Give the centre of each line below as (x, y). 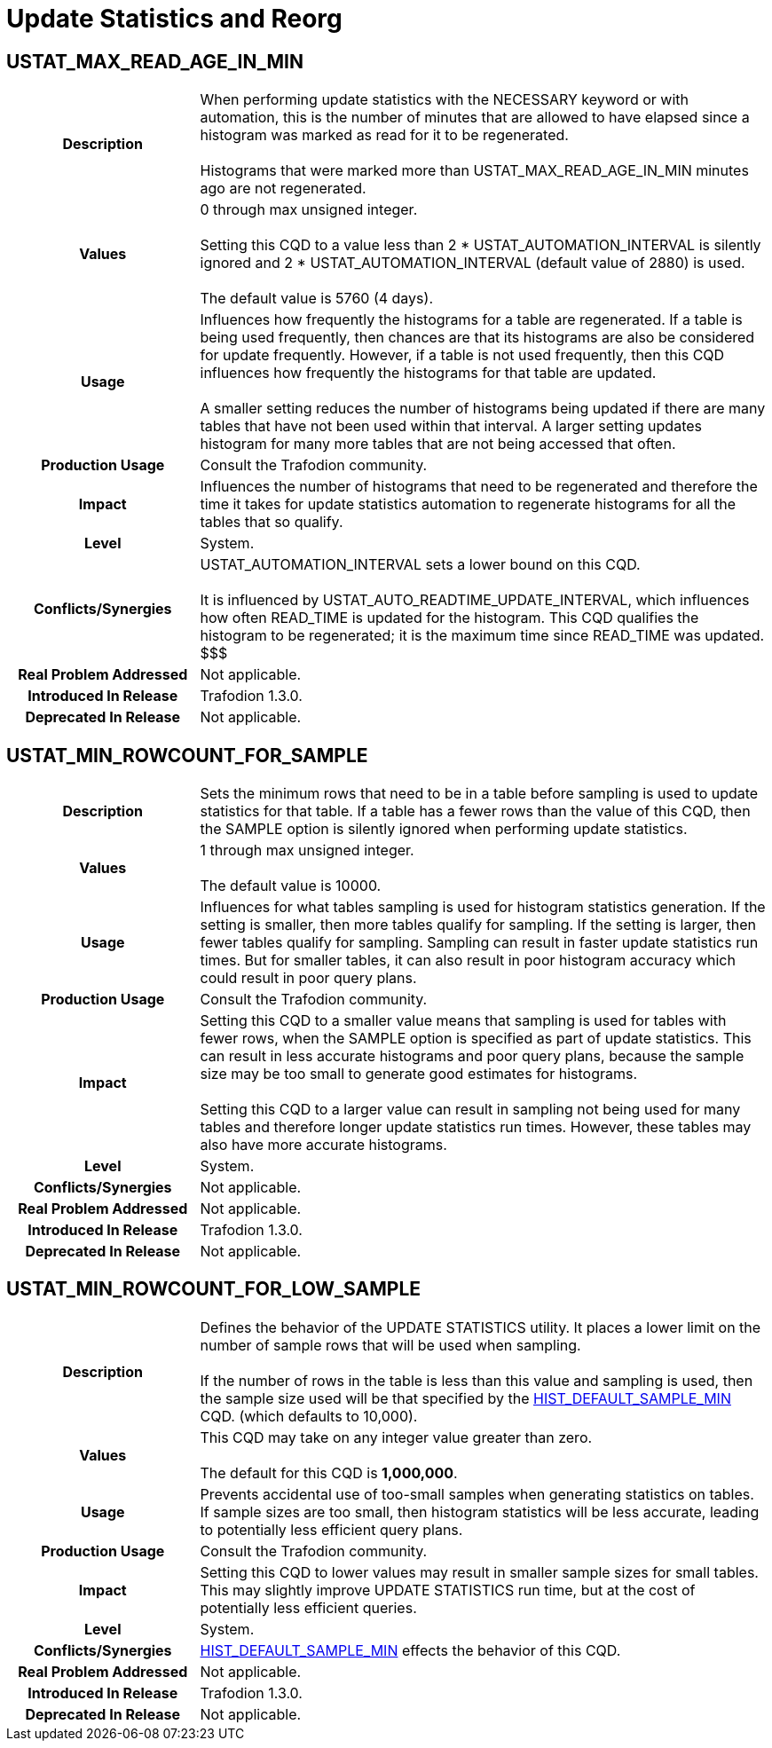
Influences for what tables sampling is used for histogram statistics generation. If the (483, 907)
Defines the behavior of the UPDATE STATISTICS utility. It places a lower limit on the (481, 1327)
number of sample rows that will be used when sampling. (390, 1345)
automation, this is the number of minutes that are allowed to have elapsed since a (475, 118)
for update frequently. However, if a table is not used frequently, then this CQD (462, 355)
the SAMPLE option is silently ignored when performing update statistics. (444, 829)
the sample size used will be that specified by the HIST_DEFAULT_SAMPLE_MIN (465, 1398)
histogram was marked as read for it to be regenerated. (384, 135)
